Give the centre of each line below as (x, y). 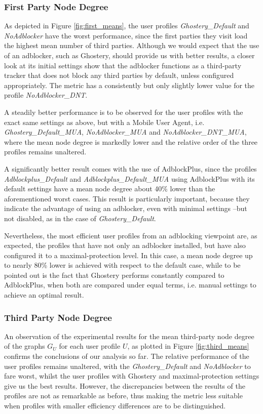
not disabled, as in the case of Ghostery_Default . (80, 218)
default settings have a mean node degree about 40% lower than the (110, 189)
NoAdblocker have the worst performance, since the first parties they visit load (126, 35)
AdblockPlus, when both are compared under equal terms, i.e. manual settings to (130, 285)
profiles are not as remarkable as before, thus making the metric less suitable (123, 396)
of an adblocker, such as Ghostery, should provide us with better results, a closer (129, 55)
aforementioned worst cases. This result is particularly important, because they (127, 198)
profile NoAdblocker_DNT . (46, 95)
